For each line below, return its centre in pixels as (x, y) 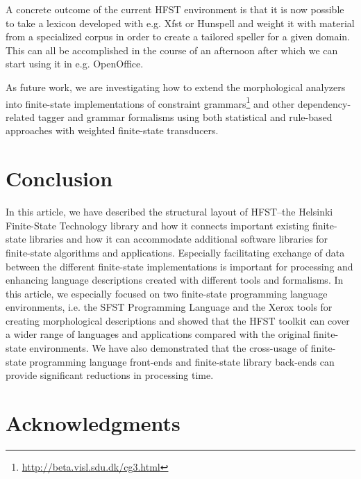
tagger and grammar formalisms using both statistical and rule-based (185, 116)
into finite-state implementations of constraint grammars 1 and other (150, 102)
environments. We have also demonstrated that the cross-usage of (168, 348)
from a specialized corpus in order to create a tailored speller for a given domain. (178, 36)
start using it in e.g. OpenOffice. (75, 64)
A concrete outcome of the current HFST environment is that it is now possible (175, 9)
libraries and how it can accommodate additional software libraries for (179, 239)
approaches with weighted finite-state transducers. (112, 130)
